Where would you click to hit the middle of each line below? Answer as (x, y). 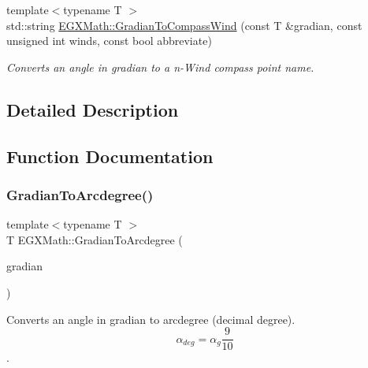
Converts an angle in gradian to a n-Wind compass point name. (160, 67)
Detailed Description (93, 109)
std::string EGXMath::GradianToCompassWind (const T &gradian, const (184, 25)
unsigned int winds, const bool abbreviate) (109, 41)
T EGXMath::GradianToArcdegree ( (95, 239)
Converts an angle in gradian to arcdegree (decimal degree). (151, 319)
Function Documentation (110, 156)
